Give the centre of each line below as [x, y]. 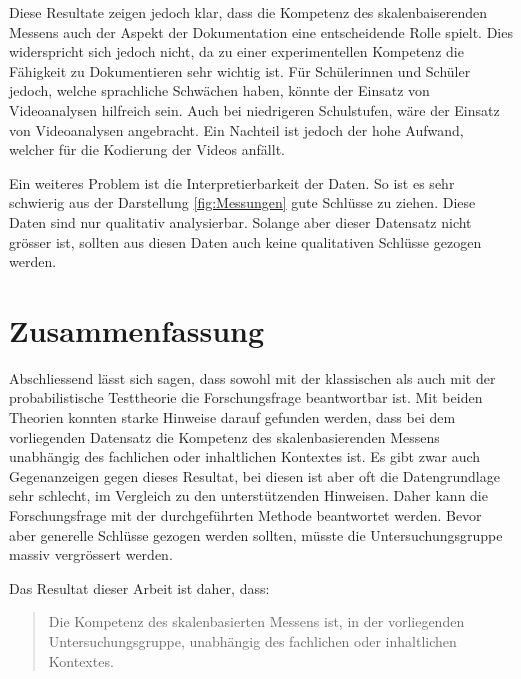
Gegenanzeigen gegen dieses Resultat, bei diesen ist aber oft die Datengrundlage [254, 475]
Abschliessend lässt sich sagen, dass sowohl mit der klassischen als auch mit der [252, 377]
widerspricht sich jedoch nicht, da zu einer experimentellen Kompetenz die [236, 51]
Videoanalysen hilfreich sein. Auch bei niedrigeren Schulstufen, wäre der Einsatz [254, 109]
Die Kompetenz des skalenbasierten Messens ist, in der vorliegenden [256, 621]
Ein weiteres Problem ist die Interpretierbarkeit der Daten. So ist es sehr [232, 182]
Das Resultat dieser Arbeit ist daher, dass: [139, 587]
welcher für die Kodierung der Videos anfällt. [147, 149]
